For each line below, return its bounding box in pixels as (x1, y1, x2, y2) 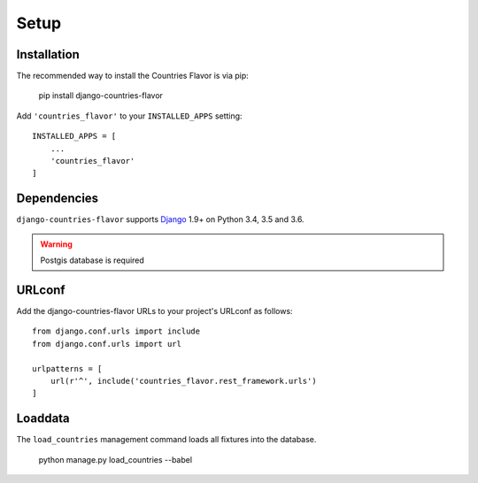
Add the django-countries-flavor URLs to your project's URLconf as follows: (16, 306, 293, 316)
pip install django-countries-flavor (38, 90, 164, 101)
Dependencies (16, 191, 99, 206)
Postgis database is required (40, 255, 145, 265)
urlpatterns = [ (32, 364, 103, 373)
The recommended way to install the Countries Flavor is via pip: (16, 71, 250, 81)
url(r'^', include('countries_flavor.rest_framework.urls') (50, 376, 318, 386)
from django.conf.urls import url (32, 339, 181, 349)
